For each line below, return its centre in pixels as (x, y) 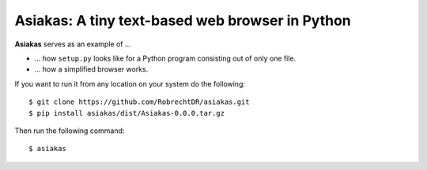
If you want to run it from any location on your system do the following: (130, 83)
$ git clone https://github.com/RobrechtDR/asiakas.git (139, 102)
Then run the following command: (70, 131)
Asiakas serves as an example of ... (73, 44)
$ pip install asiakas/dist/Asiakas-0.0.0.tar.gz (127, 113)
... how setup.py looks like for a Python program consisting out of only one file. (165, 58)
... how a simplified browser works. (91, 69)
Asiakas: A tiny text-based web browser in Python (183, 20)
